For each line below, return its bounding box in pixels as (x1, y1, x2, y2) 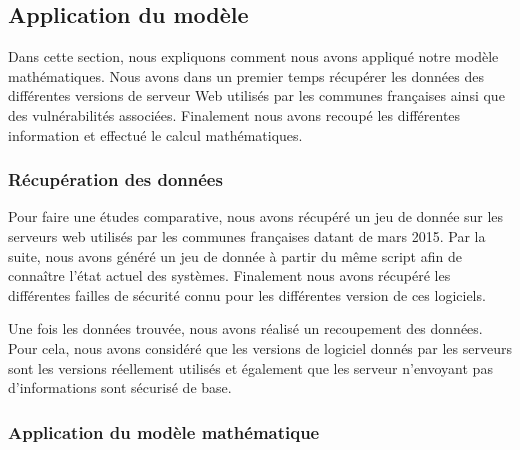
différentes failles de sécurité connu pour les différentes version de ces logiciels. (8, 284, 486, 305)
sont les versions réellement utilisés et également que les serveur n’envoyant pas (8, 357, 493, 378)
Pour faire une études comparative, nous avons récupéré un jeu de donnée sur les (8, 206, 504, 227)
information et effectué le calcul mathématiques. (8, 124, 303, 145)
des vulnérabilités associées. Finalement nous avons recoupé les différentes (8, 104, 461, 125)
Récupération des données (8, 167, 223, 192)
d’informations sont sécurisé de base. (8, 377, 232, 398)
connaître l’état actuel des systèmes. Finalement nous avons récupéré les (8, 265, 451, 286)
